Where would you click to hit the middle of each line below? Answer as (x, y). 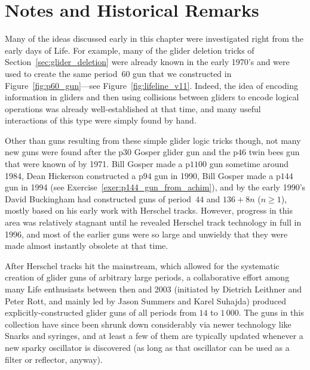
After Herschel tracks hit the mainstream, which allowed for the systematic (142, 265)
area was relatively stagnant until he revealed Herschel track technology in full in (153, 222)
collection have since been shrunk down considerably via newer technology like (148, 324)
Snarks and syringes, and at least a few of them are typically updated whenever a (154, 336)
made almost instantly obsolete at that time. (87, 246)
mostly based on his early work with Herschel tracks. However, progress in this (149, 210)
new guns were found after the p (64, 152)
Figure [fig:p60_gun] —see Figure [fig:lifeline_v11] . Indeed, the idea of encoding (152, 85)
